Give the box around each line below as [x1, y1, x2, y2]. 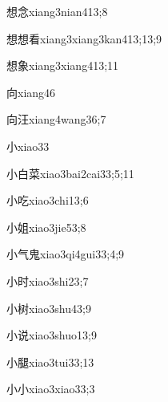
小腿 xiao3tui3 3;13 [6, 353, 94, 370]
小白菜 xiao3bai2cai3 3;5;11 [6, 164, 134, 181]
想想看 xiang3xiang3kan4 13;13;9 [6, 30, 162, 47]
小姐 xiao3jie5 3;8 [6, 218, 86, 235]
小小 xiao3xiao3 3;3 [6, 380, 95, 397]
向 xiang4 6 [6, 83, 56, 100]
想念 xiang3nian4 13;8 [6, 3, 108, 19]
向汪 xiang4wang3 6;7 [6, 111, 106, 128]
